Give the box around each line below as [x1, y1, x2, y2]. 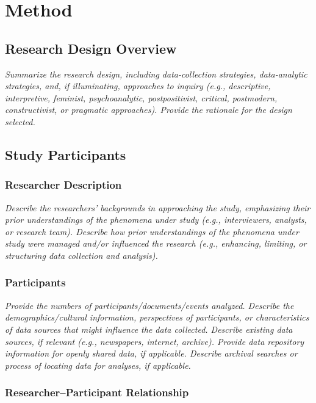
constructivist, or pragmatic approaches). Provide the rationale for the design [5, 103, 292, 116]
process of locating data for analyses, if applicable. [5, 358, 191, 371]
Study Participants [5, 145, 126, 164]
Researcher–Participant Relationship [5, 385, 189, 400]
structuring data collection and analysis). [5, 249, 158, 261]
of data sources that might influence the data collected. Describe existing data [5, 322, 293, 335]
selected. [5, 115, 35, 128]
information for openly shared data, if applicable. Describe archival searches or [5, 347, 298, 360]
